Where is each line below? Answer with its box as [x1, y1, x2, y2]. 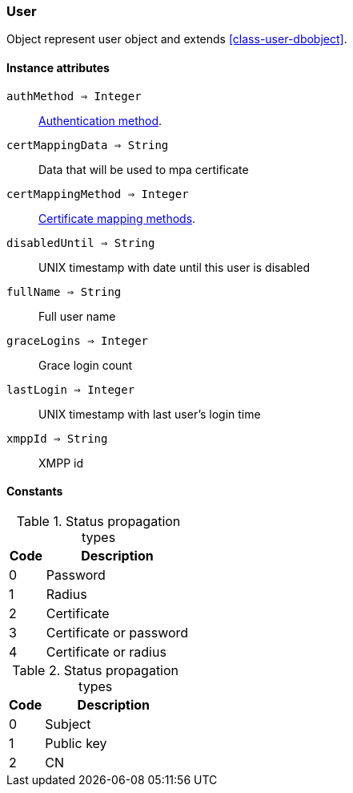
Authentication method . [38, 113, 162, 127]
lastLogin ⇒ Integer [6, 382, 135, 396]
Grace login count [38, 358, 133, 372]
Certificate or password [46, 624, 189, 641]
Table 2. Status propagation [12, 662, 179, 678]
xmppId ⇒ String [6, 431, 108, 445]
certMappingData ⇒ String [6, 138, 169, 152]
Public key [45, 734, 107, 751]
